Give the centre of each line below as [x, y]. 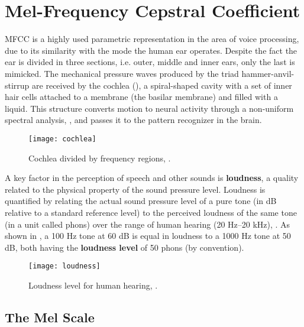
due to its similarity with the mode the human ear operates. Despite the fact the [151, 50]
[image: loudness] [64, 266]
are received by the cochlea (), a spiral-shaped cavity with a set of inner [162, 85]
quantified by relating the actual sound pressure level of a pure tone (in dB [141, 201]
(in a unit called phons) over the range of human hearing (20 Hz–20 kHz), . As [148, 224]
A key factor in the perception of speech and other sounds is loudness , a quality [152, 178]
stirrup [17, 85]
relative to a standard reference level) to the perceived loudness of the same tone [151, 212]
